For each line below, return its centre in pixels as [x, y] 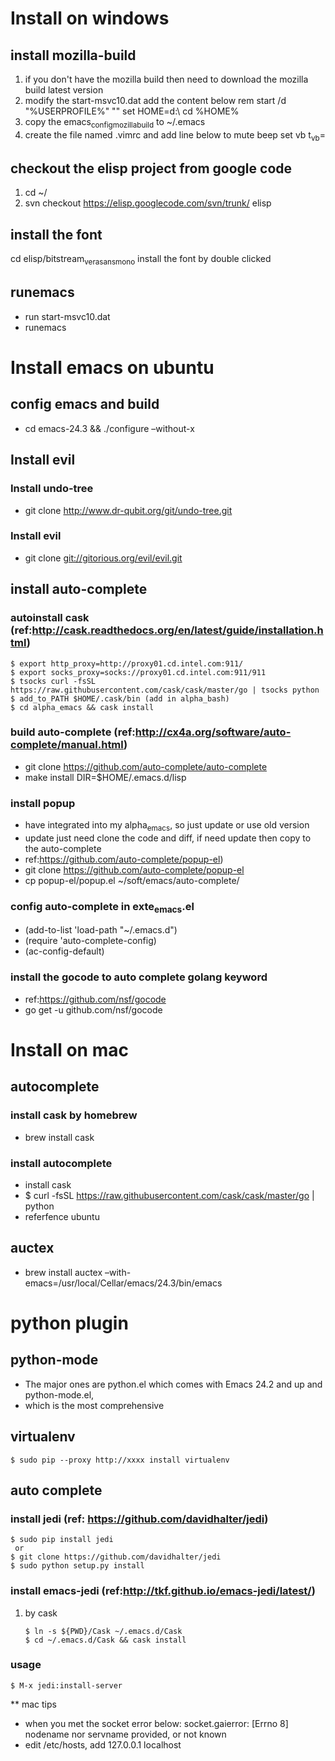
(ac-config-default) [64, 951]
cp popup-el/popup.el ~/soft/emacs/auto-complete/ [132, 880]
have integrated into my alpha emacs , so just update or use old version [167, 826]
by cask [41, 1613]
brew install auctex [63, 1272]
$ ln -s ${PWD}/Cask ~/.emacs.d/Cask [103, 1631]
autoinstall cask [50, 618]
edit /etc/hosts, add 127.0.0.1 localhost [103, 1744]
